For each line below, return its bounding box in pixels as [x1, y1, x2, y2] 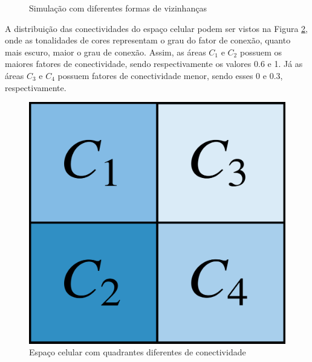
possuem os [239, 45, 282, 58]
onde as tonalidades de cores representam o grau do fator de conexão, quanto [5, 34, 291, 46]
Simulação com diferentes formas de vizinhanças [29, 2, 207, 14]
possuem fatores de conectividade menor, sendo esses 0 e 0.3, [57, 69, 283, 81]
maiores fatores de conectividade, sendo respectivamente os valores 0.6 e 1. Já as [5, 57, 303, 70]
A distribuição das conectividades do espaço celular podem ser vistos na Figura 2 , [5, 22, 308, 34]
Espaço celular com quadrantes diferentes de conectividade [29, 346, 246, 358]
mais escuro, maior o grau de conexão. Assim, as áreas [5, 45, 206, 58]
